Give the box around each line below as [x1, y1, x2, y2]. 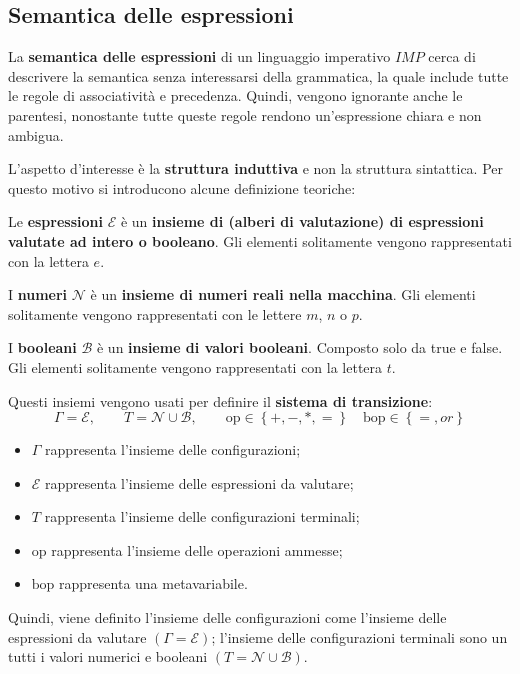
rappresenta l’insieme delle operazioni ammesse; [51, 539, 343, 560]
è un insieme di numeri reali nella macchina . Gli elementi [90, 284, 476, 305]
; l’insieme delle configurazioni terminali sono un [211, 626, 508, 647]
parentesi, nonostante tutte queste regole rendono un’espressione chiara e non [8, 104, 482, 125]
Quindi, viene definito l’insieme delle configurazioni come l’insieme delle [8, 607, 447, 628]
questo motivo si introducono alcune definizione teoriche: [8, 177, 356, 198]
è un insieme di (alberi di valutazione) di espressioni [120, 211, 484, 232]
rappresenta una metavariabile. [59, 573, 248, 594]
